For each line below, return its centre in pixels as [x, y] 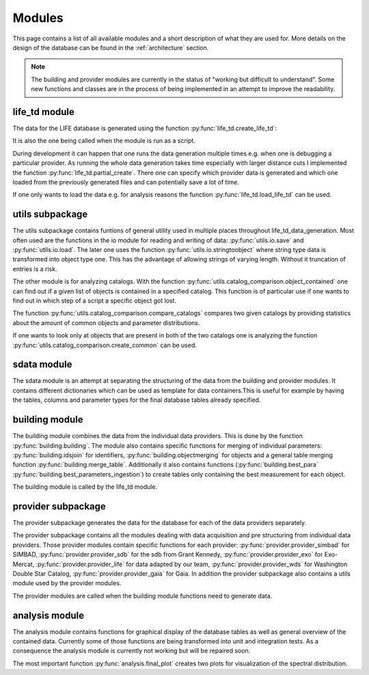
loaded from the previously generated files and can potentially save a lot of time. [126, 182]
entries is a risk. [35, 269]
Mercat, [24, 564]
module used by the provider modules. [67, 583]
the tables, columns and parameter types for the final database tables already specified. [137, 400]
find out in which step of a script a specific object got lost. [95, 301]
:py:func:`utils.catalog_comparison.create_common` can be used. [105, 345]
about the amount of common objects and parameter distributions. [106, 322]
